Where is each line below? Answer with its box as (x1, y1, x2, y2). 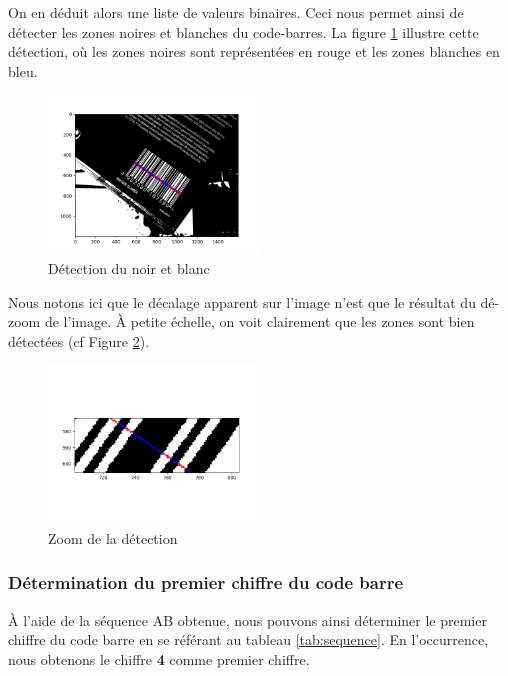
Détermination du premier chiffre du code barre (8, 570, 404, 595)
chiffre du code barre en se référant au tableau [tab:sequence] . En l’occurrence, (8, 629, 489, 650)
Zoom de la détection (48, 527, 178, 548)
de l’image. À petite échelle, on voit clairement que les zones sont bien (44, 311, 475, 332)
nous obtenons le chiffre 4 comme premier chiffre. (8, 648, 310, 669)
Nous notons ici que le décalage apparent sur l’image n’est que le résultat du (8, 291, 476, 312)
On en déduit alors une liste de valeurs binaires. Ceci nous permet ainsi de (8, 2, 464, 22)
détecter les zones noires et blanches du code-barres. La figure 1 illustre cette (8, 21, 479, 42)
